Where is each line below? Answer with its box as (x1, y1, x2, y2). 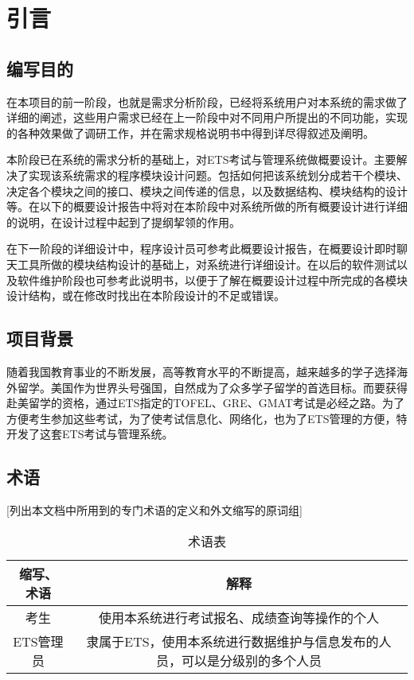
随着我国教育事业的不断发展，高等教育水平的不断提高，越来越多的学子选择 (6, 363, 396, 379)
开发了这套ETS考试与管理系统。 (6, 425, 174, 442)
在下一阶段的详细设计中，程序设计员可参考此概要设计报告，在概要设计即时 (6, 240, 396, 257)
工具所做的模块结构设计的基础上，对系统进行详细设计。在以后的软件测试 (17, 255, 396, 272)
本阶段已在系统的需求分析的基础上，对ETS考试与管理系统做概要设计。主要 (6, 151, 396, 168)
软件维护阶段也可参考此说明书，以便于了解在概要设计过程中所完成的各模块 (17, 271, 408, 288)
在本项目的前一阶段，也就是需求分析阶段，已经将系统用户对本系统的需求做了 (6, 93, 408, 110)
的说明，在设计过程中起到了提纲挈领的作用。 (6, 213, 240, 230)
